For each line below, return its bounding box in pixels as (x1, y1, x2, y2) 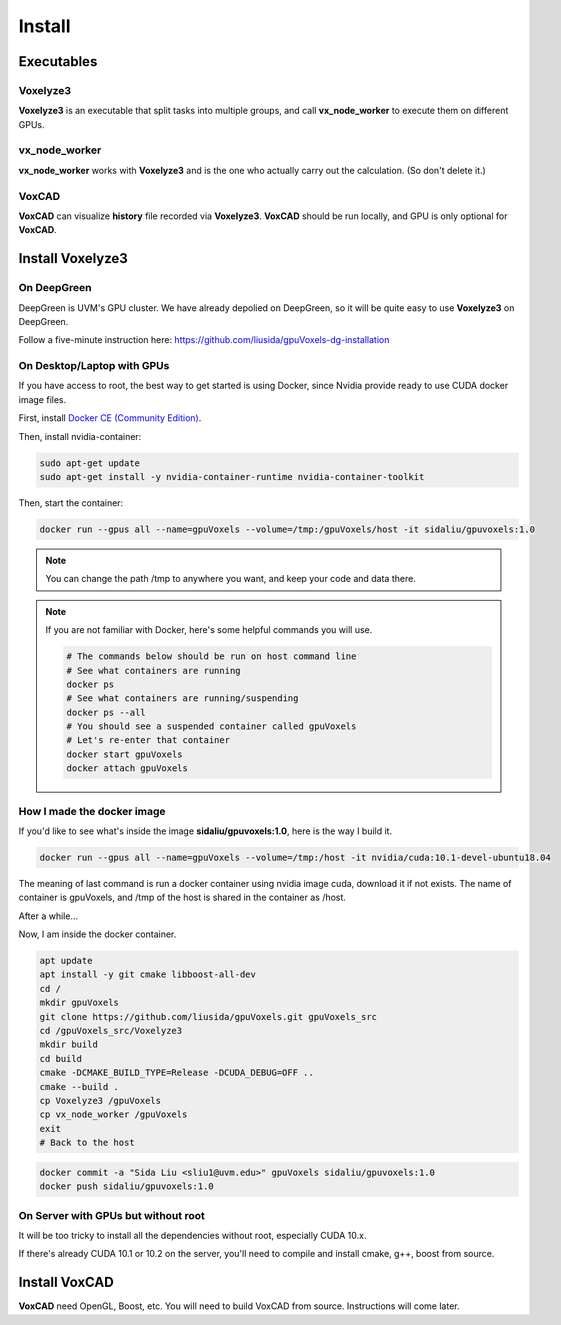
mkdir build (39, 1039, 99, 1050)
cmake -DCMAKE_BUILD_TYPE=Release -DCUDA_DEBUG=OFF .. (39, 1067, 314, 1079)
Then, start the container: (18, 496, 124, 509)
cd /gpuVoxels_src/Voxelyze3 (39, 1025, 183, 1037)
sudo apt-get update (39, 457, 140, 469)
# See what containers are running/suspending (66, 693, 299, 704)
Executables (18, 53, 98, 70)
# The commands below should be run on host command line (66, 651, 357, 662)
